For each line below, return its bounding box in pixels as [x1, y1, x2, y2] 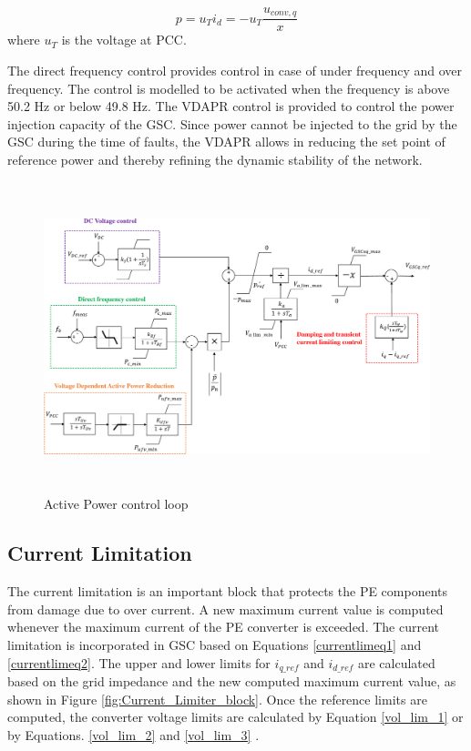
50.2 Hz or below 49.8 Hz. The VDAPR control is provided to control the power [7, 96, 455, 116]
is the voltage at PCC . [61, 30, 187, 49]
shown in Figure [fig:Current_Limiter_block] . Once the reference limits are [7, 689, 427, 708]
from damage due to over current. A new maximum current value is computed [7, 599, 444, 618]
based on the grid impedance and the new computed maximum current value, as [7, 672, 456, 691]
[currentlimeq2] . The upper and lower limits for [7, 653, 271, 672]
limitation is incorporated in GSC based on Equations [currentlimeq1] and [7, 634, 422, 654]
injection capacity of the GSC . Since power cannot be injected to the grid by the [7, 114, 457, 133]
